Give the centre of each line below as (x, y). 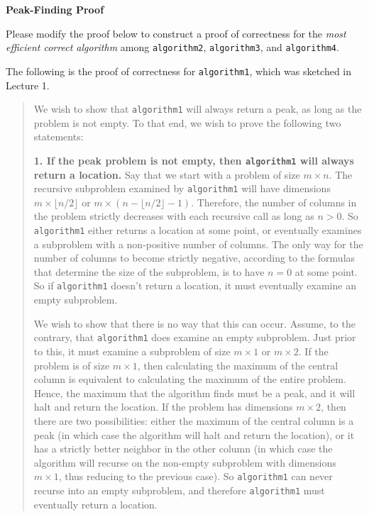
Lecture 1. (28, 85)
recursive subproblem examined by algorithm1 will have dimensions (182, 188)
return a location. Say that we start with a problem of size (167, 174)
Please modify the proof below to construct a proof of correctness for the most (176, 33)
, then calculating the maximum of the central (238, 365)
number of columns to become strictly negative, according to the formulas (194, 258)
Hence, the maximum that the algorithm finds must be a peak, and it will (194, 393)
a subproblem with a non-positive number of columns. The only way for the (198, 244)
